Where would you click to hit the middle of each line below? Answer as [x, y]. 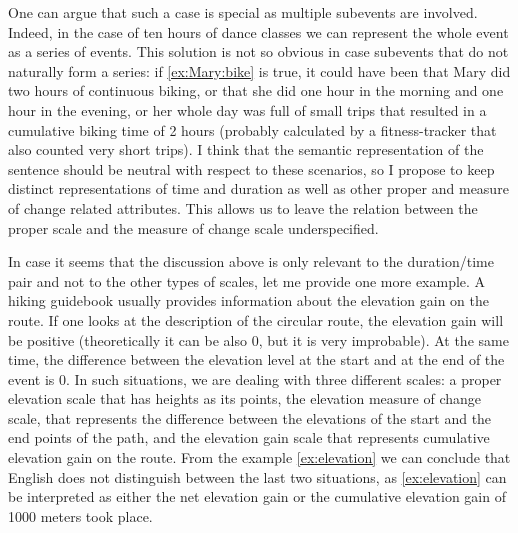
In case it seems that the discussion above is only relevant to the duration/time [251, 261]
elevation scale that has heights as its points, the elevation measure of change [245, 398]
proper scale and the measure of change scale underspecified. [193, 227]
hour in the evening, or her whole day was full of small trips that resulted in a [247, 109]
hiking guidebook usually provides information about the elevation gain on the [248, 300]
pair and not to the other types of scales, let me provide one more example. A [247, 280]
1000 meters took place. [80, 515]
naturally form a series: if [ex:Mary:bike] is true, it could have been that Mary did [259, 70]
